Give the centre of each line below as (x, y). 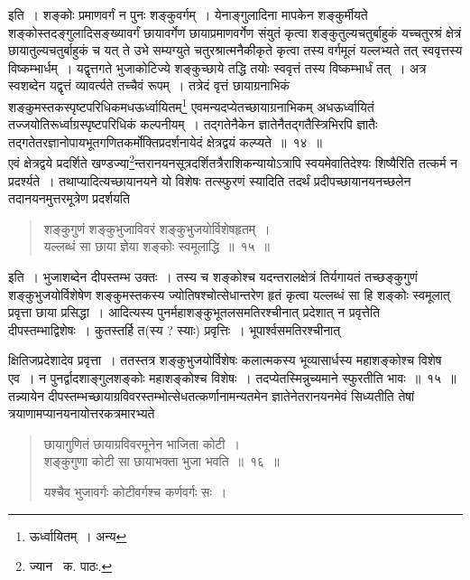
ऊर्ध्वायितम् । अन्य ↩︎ (78, 535)
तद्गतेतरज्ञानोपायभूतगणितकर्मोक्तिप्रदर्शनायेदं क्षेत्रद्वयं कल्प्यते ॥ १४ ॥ (165, 141)
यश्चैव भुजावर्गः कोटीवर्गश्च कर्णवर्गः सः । (135, 491)
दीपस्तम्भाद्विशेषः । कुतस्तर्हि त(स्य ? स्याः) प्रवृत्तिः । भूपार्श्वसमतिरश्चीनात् (175, 329)
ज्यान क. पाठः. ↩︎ (71, 566)
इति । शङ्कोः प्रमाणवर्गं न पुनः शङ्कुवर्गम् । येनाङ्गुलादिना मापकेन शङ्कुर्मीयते (188, 14)
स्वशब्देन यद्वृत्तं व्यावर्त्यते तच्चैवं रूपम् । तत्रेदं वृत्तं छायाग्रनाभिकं (149, 85)
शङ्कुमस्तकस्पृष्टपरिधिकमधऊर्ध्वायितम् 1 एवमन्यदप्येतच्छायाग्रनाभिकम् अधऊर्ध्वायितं (191, 105)
